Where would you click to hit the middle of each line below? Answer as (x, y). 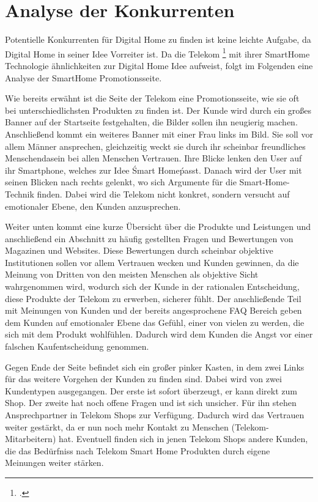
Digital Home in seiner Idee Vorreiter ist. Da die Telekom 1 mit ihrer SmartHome (157, 53)
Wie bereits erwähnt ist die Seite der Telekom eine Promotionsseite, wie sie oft (152, 98)
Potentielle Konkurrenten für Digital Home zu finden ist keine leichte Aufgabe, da (158, 39)
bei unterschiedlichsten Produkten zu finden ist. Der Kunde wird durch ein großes (158, 110)
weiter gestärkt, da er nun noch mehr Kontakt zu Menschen (117, 426)
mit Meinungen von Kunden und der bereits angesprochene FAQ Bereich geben (153, 310)
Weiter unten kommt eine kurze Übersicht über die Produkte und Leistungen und (158, 227)
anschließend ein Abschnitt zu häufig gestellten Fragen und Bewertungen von (149, 238)
